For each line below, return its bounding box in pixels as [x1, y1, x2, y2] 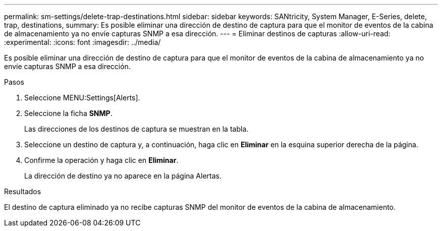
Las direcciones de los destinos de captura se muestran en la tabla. [24, 125, 249, 133]
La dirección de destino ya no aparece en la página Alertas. [24, 171, 222, 180]
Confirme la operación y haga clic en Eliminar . [24, 156, 179, 164]
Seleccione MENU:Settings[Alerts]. [24, 93, 140, 102]
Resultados [4, 187, 41, 196]
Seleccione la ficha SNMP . [24, 109, 113, 118]
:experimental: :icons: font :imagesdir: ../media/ [4, 38, 161, 46]
